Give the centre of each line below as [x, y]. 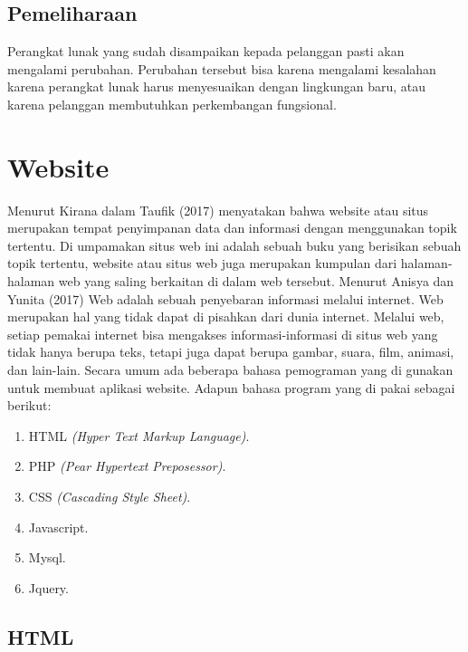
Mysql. [47, 557]
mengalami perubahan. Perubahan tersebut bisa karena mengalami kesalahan [222, 68]
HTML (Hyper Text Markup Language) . [139, 435]
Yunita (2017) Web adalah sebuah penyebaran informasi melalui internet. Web [225, 298]
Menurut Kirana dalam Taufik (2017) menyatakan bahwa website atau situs [218, 210]
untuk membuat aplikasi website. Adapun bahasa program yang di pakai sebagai [231, 387]
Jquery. [48, 587]
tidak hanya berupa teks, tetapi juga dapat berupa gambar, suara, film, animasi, [231, 352]
